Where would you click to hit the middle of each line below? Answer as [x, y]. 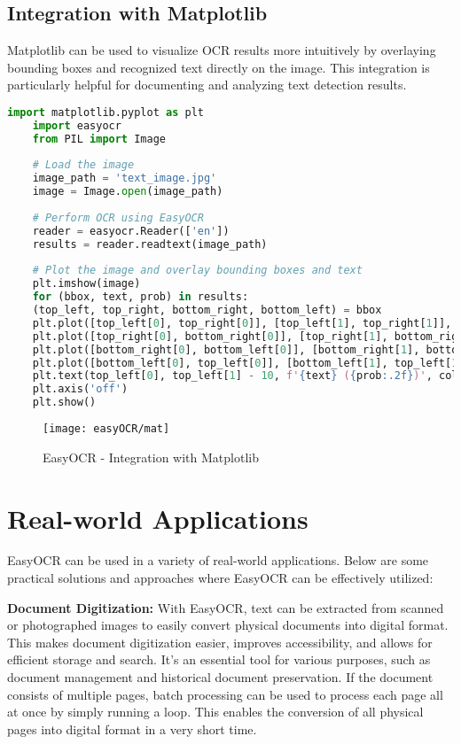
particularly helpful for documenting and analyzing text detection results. [207, 85]
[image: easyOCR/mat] [106, 429]
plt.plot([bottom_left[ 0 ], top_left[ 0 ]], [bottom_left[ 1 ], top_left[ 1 [245, 363]
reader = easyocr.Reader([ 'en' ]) [131, 231]
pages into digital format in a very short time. [132, 728]
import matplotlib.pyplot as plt [105, 112]
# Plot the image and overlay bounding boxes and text [197, 271]
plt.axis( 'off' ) [80, 389]
